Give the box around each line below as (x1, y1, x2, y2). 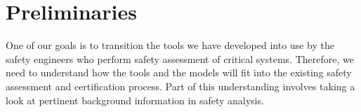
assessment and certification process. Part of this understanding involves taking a (6, 78, 355, 93)
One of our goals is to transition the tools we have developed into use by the (6, 38, 334, 52)
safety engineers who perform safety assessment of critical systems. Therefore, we (6, 51, 354, 66)
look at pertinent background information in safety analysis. (6, 92, 264, 107)
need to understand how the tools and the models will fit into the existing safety (6, 65, 352, 80)
